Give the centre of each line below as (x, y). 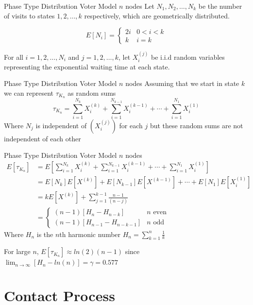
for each (131, 125)
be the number (220, 6)
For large (17, 251)
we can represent (29, 93)
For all (14, 57)
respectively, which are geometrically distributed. (157, 15)
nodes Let (140, 6)
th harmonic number (90, 234)
